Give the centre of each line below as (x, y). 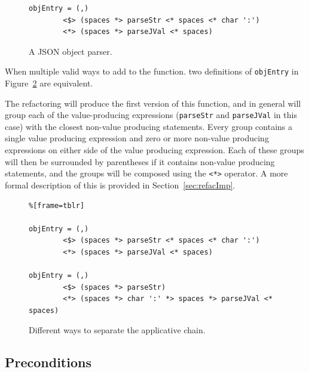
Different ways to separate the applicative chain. (117, 330)
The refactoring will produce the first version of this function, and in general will (153, 103)
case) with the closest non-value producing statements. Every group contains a (149, 126)
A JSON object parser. (71, 51)
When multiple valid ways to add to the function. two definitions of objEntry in (152, 71)
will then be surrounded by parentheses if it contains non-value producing (140, 161)
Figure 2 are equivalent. (49, 83)
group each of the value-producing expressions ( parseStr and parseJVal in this (151, 115)
